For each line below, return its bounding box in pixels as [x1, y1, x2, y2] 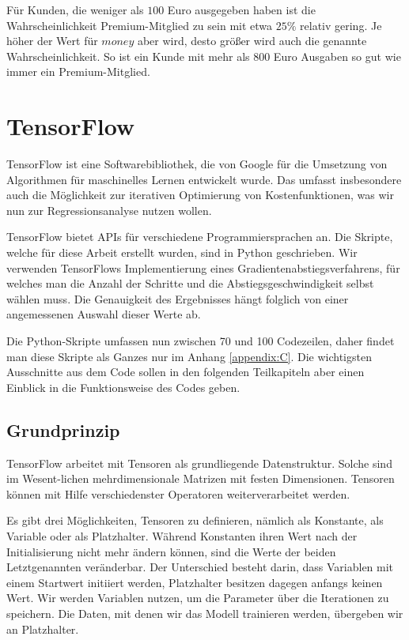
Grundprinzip [6, 417, 120, 442]
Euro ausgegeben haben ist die [167, 2, 316, 17]
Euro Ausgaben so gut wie [273, 47, 401, 64]
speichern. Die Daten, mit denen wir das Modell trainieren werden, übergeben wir [6, 604, 403, 621]
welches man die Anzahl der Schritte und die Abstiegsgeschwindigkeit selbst [6, 275, 374, 292]
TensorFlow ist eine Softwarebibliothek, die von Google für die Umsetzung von [6, 156, 388, 172]
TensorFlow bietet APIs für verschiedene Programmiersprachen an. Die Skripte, [6, 228, 393, 245]
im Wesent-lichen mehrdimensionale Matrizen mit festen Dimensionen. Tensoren [6, 470, 395, 487]
